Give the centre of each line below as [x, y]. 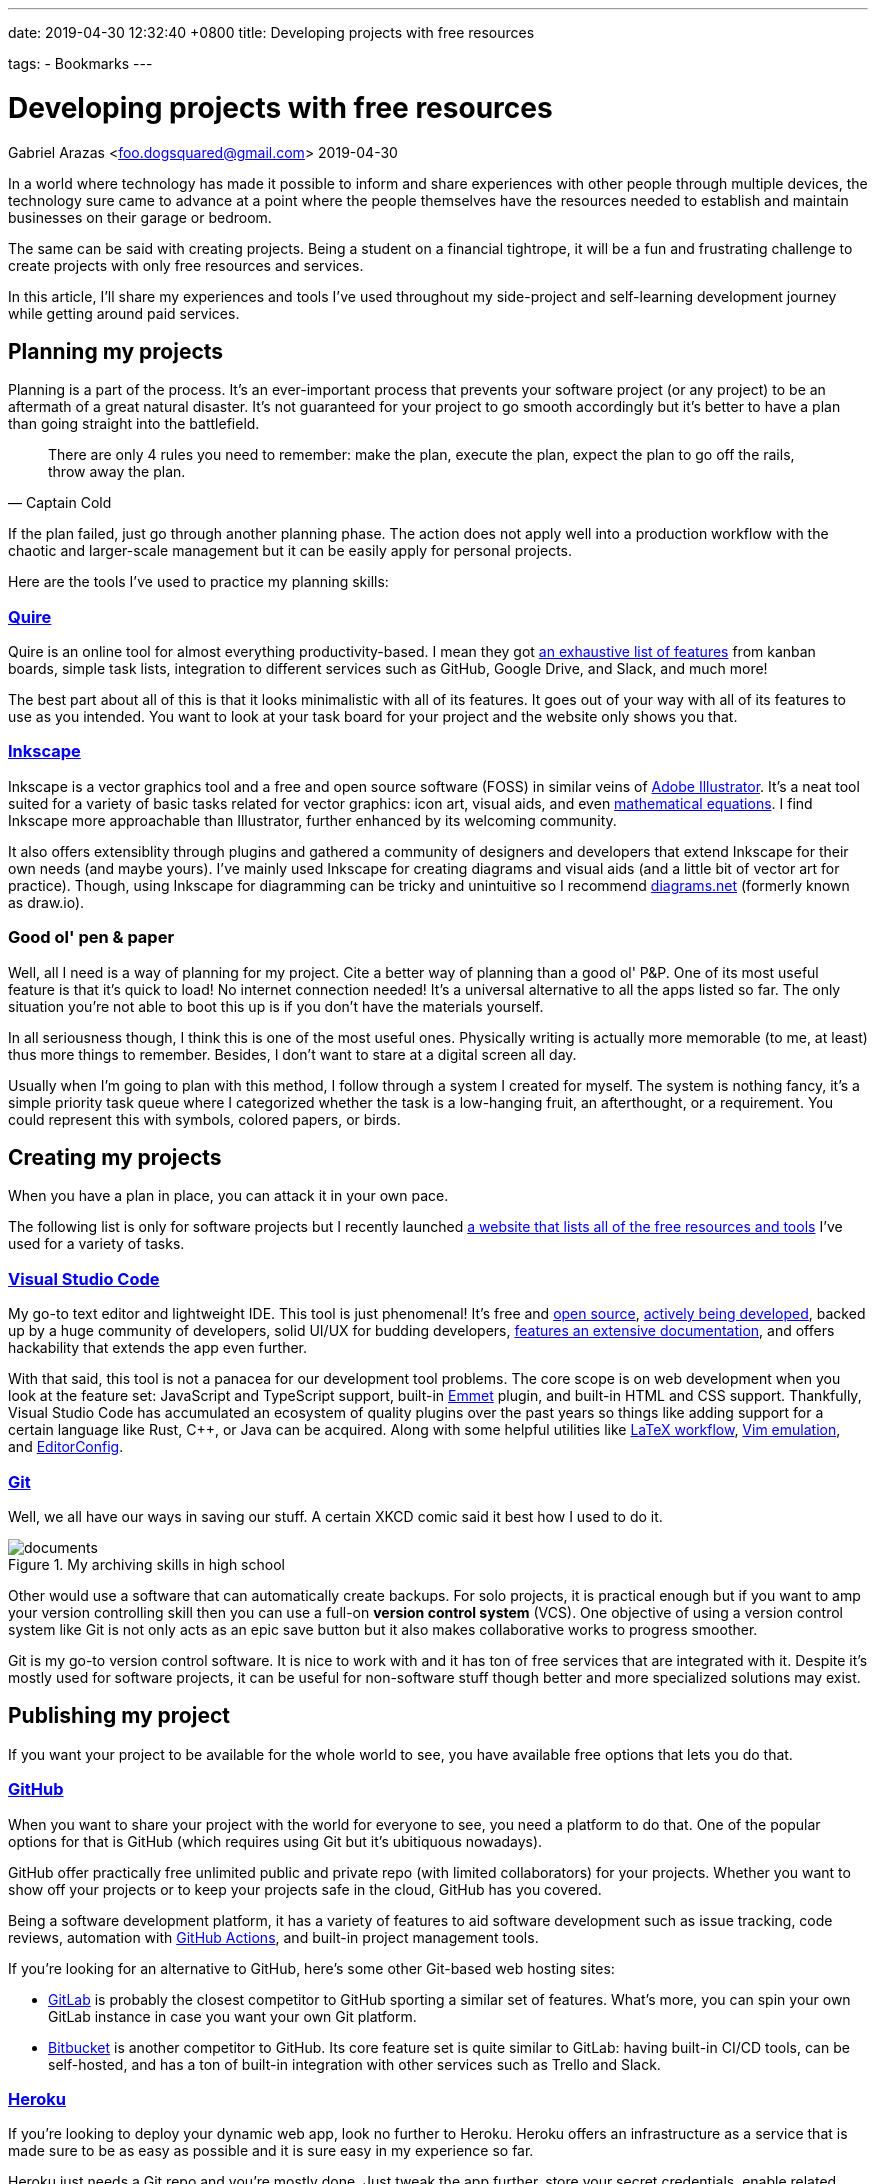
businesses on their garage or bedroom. [140, 217]
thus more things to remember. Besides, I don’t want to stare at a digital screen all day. [292, 1054]
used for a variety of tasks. [96, 1244]
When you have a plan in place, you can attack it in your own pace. [228, 1196]
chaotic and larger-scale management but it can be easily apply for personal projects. [290, 551]
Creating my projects [115, 1158]
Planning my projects [116, 351]
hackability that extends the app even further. [158, 1348]
